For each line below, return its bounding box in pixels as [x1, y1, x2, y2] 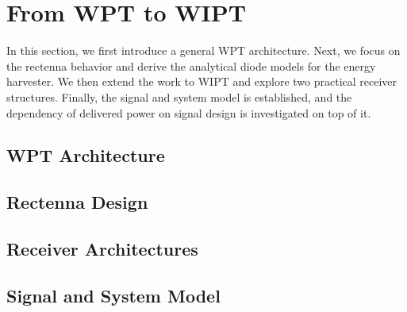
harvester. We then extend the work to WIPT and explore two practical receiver [6, 73, 397, 90]
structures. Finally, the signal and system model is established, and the [6, 88, 352, 105]
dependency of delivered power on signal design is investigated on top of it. [6, 104, 371, 121]
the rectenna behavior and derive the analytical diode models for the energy [6, 57, 376, 74]
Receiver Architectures [6, 237, 198, 261]
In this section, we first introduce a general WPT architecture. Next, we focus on [6, 42, 401, 59]
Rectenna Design [6, 190, 148, 214]
